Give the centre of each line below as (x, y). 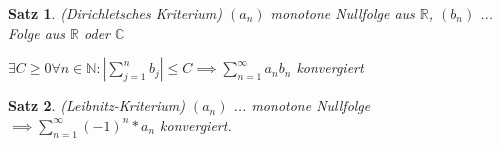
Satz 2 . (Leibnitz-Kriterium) (96, 105)
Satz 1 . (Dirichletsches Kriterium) (115, 13)
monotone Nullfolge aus (342, 13)
